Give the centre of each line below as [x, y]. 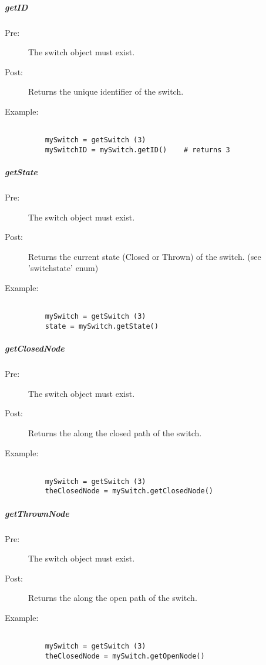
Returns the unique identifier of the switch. [106, 91]
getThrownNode [37, 513]
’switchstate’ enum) [63, 268]
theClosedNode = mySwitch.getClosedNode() [129, 491]
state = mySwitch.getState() [102, 326]
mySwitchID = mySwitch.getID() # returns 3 [137, 150]
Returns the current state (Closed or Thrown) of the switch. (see [145, 256]
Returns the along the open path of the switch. [113, 598]
